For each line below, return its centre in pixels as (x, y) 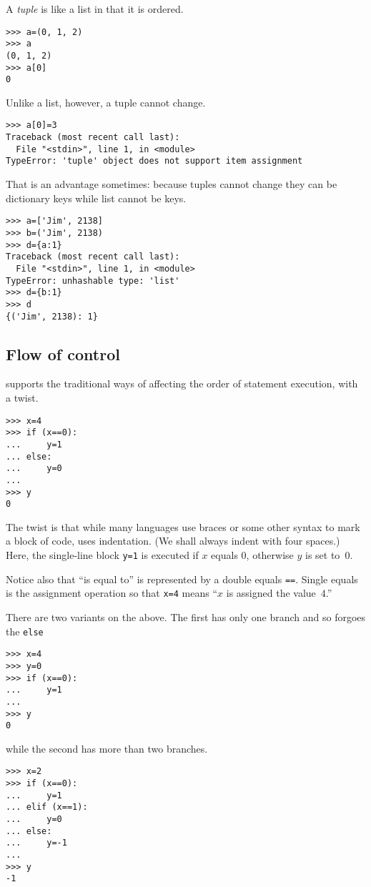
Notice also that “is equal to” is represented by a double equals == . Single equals (182, 579)
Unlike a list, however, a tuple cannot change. (106, 102)
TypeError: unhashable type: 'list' (93, 281)
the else (25, 631)
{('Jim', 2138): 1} (52, 316)
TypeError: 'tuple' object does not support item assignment (154, 161)
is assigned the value (271, 593)
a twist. (22, 397)
